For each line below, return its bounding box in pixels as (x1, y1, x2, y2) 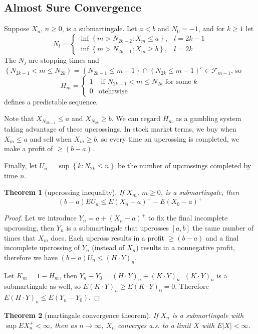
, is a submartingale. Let (62, 23, 137, 34)
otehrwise (98, 88, 128, 95)
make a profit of (4, 143, 53, 154)
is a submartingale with (172, 309, 244, 320)
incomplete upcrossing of (4, 242, 80, 253)
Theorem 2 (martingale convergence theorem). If (4, 309, 158, 320)
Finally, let (4, 160, 37, 171)
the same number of (192, 222, 254, 233)
